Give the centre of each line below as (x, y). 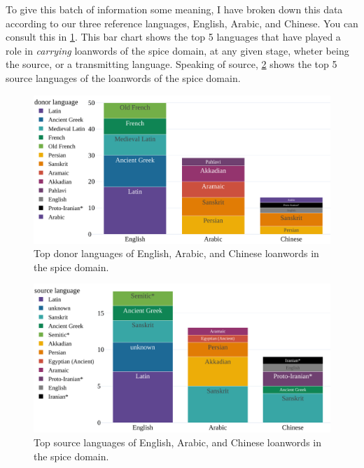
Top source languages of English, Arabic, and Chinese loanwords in (177, 442)
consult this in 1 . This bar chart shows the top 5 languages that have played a (173, 37)
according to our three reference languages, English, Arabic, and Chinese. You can (182, 23)
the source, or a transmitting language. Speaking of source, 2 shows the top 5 (171, 64)
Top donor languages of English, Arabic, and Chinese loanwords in (176, 253)
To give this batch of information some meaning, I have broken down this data (174, 9)
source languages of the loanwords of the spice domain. (123, 77)
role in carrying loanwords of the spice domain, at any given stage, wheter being (177, 50)
